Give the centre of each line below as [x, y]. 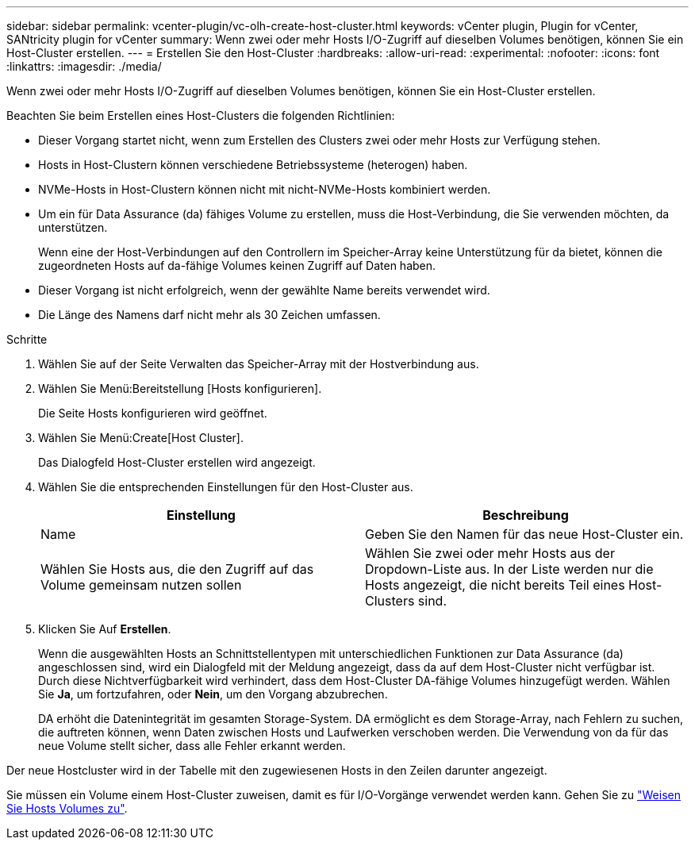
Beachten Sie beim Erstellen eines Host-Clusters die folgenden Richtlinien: [201, 115]
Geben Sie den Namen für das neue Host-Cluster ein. [524, 534]
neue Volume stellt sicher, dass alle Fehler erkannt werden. [192, 746]
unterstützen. [73, 227]
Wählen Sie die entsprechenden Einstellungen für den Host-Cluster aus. [226, 487]
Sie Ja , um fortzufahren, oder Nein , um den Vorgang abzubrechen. [213, 694]
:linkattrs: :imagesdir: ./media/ [84, 66]
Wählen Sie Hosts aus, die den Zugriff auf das [177, 569]
